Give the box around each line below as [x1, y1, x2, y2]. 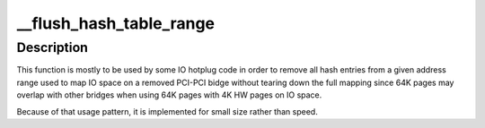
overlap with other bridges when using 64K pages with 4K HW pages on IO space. [16, 90, 322, 100]
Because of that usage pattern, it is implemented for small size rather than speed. [16, 106, 318, 116]
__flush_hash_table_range [16, 13, 216, 33]
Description [16, 39, 89, 55]
